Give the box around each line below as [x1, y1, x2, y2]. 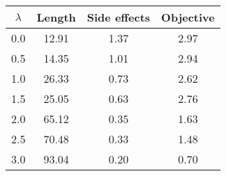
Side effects [86, 9, 151, 25]
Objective [161, 9, 215, 25]
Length [36, 9, 76, 25]
